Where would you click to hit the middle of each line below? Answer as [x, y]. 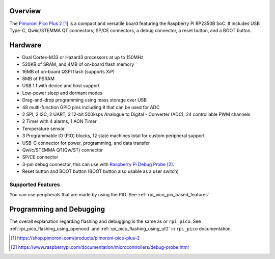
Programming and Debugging [57, 209]
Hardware [25, 45]
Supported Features [35, 185]
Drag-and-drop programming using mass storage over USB [85, 100]
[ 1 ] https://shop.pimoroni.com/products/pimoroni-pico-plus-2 [75, 238]
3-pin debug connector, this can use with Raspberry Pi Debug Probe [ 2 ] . [98, 164]
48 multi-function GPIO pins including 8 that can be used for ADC [91, 107]
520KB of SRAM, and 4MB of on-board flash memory [78, 64]
